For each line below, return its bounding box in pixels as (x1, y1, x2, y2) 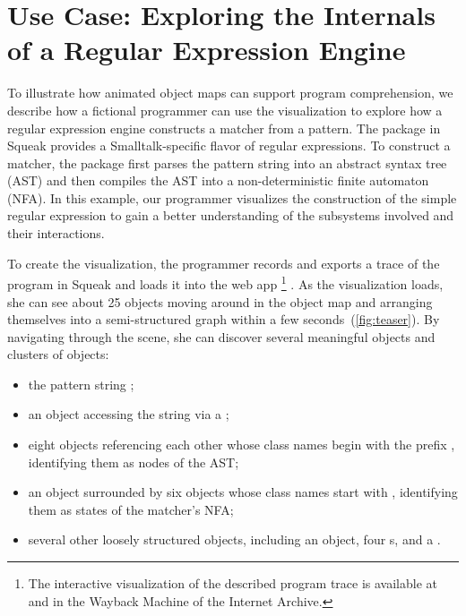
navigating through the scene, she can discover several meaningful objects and (7, 327, 436, 346)
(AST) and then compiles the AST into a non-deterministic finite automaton (7, 171, 429, 190)
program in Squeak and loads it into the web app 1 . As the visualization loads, (7, 272, 444, 293)
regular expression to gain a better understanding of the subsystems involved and (7, 206, 454, 225)
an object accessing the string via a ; (28, 405, 229, 423)
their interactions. (7, 224, 105, 243)
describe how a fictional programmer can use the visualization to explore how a (7, 100, 443, 119)
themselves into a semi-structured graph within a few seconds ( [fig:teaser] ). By (7, 310, 440, 329)
